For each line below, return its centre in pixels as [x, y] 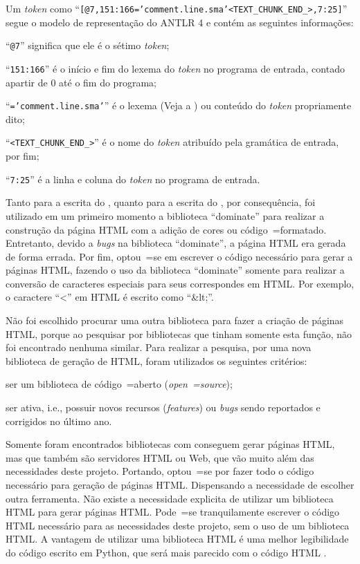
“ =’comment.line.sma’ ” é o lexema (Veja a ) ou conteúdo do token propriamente [179, 105]
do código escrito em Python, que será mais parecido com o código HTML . [166, 552]
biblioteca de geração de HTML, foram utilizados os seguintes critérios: [156, 360]
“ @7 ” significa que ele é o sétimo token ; [88, 45]
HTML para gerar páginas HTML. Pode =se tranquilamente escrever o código [173, 512]
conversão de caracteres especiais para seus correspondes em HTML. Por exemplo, [180, 283]
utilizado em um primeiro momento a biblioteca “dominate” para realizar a [165, 215]
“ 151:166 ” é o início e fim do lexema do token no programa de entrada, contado [175, 68]
